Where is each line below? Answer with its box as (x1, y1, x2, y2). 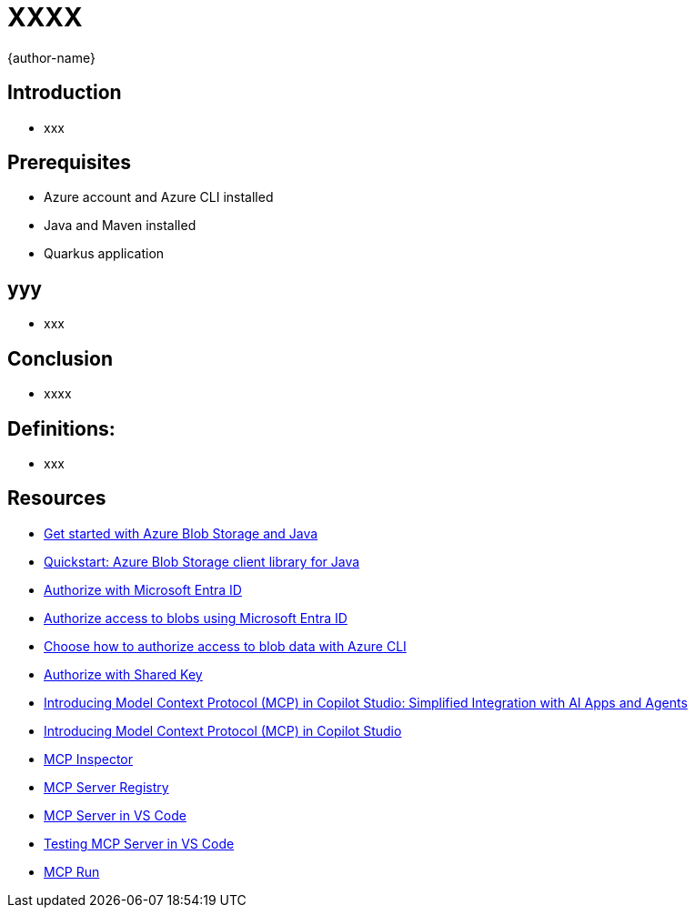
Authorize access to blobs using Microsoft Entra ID (44, 609, 347, 626)
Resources (7, 487, 106, 510)
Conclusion (7, 347, 114, 370)
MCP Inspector (44, 750, 134, 767)
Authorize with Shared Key (44, 666, 203, 682)
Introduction (7, 81, 122, 105)
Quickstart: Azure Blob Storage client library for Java (44, 553, 360, 569)
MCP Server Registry (44, 779, 169, 795)
